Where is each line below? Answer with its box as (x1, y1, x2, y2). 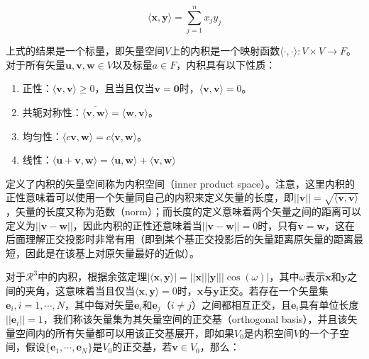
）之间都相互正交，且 (191, 297, 291, 312)
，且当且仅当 (94, 81, 155, 96)
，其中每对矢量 (64, 297, 134, 312)
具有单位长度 (299, 297, 359, 312)
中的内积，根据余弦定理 (38, 269, 148, 284)
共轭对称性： (22, 104, 82, 119)
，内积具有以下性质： (176, 57, 276, 72)
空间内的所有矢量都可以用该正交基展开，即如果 (15, 325, 234, 340)
